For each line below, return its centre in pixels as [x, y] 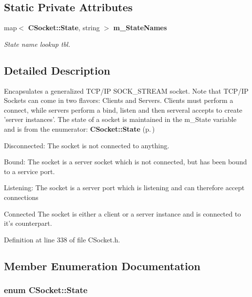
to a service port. [29, 171]
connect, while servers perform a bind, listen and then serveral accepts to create [123, 109]
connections [21, 197]
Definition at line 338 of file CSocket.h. [62, 239]
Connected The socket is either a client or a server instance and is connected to [123, 213]
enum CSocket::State [46, 290]
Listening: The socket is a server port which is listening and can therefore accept [124, 188]
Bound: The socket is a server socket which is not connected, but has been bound [126, 162]
